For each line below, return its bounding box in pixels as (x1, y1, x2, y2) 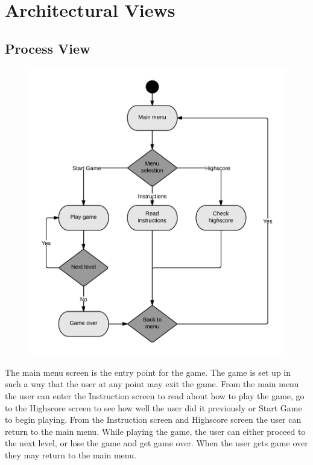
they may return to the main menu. (5, 448, 136, 461)
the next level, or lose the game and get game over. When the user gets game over (5, 437, 308, 449)
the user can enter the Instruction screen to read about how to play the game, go (5, 389, 305, 402)
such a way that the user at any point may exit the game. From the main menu (5, 378, 299, 390)
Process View (5, 39, 90, 57)
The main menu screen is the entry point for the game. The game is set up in (5, 365, 291, 378)
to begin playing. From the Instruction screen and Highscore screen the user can (5, 413, 302, 426)
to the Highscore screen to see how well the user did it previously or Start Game (5, 401, 302, 414)
